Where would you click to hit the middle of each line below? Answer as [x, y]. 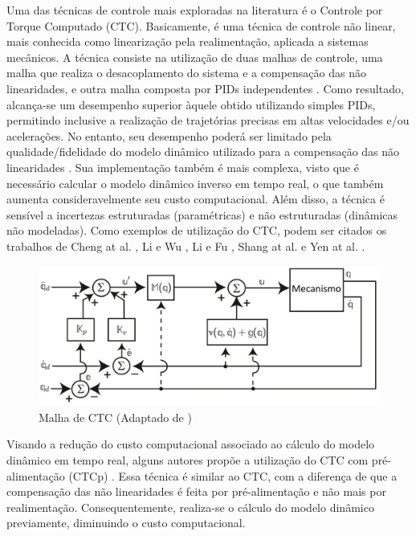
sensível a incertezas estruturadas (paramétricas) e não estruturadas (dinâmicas [202, 214]
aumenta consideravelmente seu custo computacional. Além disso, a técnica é [196, 199]
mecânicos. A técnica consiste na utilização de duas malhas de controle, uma [195, 57]
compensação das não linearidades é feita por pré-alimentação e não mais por [196, 491]
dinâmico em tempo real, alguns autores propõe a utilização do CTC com [188, 460]
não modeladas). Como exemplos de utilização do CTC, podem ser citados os [197, 230]
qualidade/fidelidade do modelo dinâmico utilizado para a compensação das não [203, 151]
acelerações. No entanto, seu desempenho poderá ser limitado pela [169, 135]
